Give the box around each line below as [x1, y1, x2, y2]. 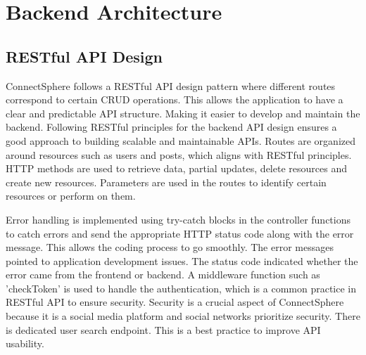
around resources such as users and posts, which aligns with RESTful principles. [6, 147, 352, 162]
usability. [6, 336, 44, 351]
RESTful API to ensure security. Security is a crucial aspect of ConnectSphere [6, 295, 344, 309]
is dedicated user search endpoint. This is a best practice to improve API [6, 322, 321, 337]
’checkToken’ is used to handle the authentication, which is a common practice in [6, 280, 357, 295]
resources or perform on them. [6, 188, 136, 203]
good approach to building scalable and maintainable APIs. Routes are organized [6, 133, 355, 148]
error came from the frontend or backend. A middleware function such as [6, 267, 320, 282]
